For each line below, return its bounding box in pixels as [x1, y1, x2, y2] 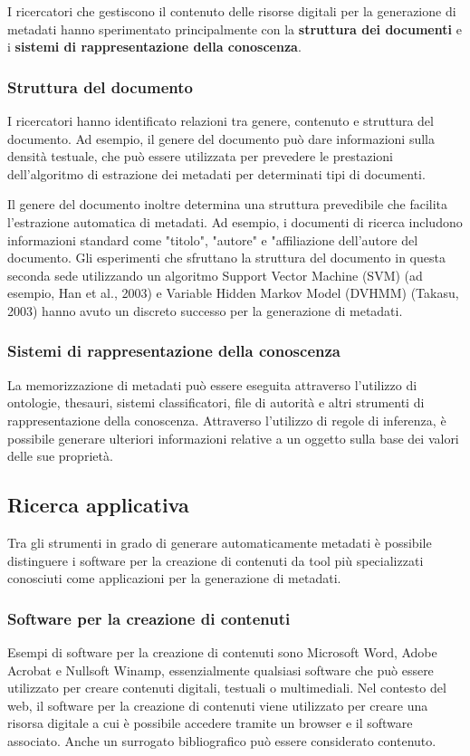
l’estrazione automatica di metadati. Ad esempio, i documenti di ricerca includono [7, 212, 463, 231]
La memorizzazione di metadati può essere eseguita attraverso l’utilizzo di [7, 375, 417, 394]
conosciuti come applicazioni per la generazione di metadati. [7, 569, 341, 588]
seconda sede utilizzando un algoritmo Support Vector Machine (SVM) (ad [7, 265, 423, 284]
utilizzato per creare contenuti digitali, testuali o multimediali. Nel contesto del [7, 678, 446, 697]
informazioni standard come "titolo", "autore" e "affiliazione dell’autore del [7, 230, 418, 249]
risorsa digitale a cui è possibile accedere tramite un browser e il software [7, 713, 413, 732]
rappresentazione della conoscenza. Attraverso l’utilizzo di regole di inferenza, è [7, 410, 446, 429]
